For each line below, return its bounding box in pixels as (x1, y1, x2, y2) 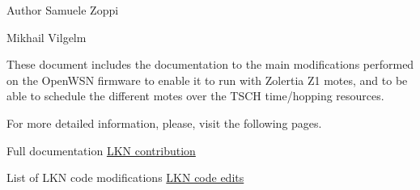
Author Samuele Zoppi (6, 2, 119, 18)
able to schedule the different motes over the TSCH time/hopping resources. (6, 87, 384, 104)
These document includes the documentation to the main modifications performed (6, 56, 414, 73)
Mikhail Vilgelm (6, 28, 87, 45)
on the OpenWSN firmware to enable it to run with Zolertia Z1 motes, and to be (6, 71, 408, 88)
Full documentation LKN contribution (6, 141, 196, 158)
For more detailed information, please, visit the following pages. (6, 114, 322, 131)
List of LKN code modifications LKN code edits (6, 169, 244, 186)
